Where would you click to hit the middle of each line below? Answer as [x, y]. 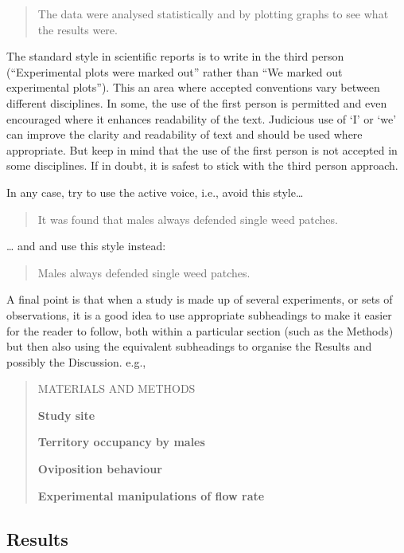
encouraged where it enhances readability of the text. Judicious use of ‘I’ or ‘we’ [202, 118]
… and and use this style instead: [86, 246]
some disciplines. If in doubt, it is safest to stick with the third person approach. [202, 165]
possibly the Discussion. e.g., [76, 361]
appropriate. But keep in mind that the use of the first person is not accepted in [202, 149]
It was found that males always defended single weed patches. [188, 219]
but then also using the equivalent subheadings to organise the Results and [189, 346]
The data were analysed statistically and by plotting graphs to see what [213, 14]
